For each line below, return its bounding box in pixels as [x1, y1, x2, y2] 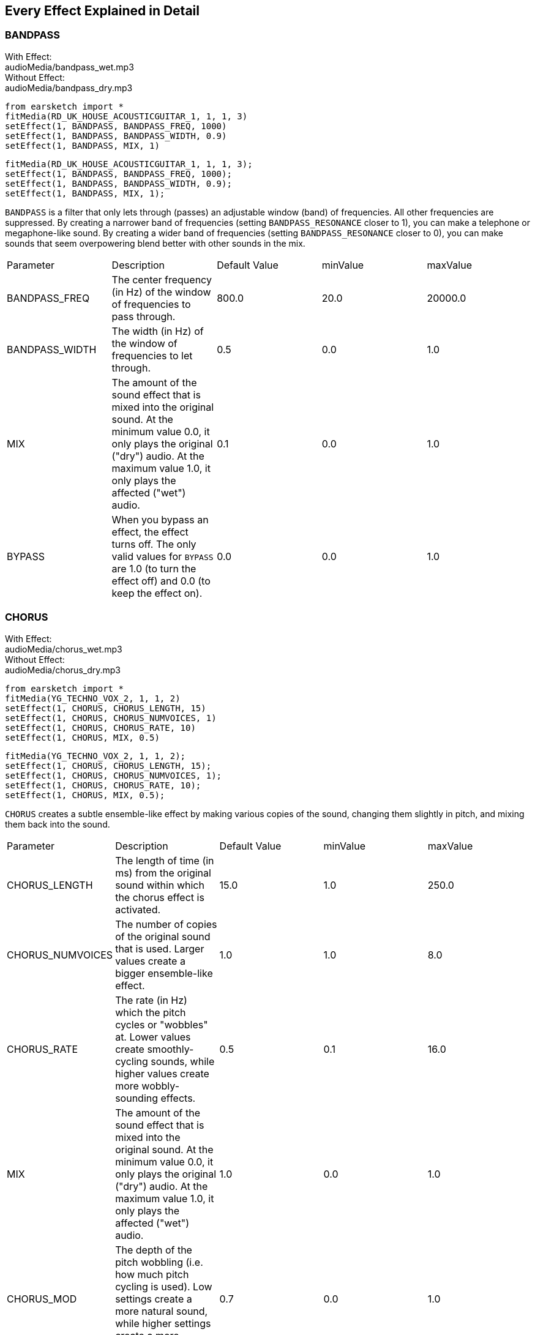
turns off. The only [111, 537, 196, 550]
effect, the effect [111, 525, 189, 538]
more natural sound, [115, 1304, 208, 1317]
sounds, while [151, 1055, 215, 1068]
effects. [160, 1091, 196, 1104]
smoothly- [147, 1042, 194, 1055]
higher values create [115, 1067, 209, 1080]
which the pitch [115, 1006, 186, 1019]
